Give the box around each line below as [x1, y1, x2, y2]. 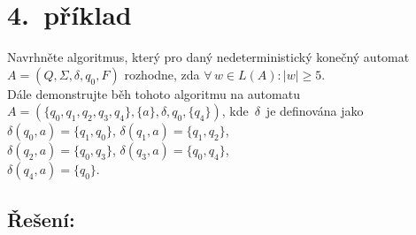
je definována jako [266, 102, 364, 120]
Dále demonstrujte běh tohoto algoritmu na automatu [7, 84, 300, 102]
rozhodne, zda [124, 64, 200, 83]
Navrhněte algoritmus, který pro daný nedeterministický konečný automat [7, 48, 410, 66]
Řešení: [7, 205, 75, 232]
